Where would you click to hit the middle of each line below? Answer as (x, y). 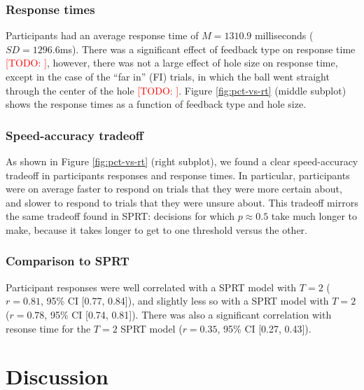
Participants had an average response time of (102, 35)
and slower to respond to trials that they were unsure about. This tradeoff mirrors (182, 202)
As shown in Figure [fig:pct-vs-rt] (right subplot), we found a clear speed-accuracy (182, 161)
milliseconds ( (284, 35)
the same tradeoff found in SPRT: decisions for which (120, 216)
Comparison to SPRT (68, 261)
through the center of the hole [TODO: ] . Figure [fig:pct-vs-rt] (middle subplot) (176, 90)
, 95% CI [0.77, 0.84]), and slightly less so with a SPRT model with (184, 301)
